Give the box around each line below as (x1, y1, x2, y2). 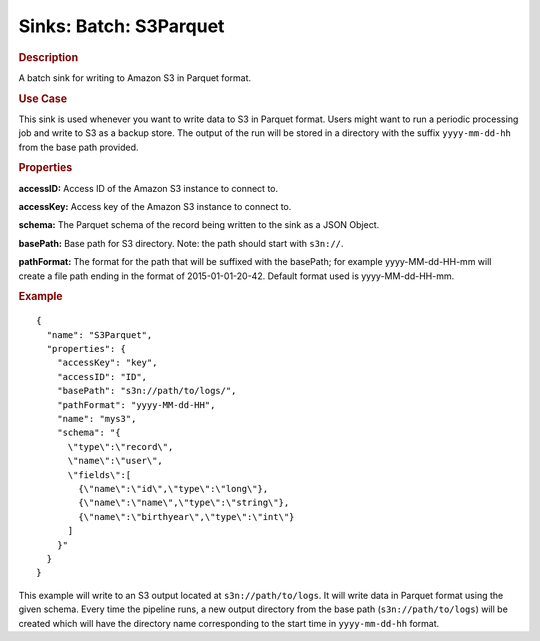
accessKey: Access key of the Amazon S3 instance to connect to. (18, 201, 292, 213)
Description (18, 50, 79, 64)
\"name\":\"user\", (67, 455, 164, 467)
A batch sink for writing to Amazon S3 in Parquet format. (18, 71, 252, 84)
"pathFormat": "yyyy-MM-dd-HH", (56, 399, 216, 410)
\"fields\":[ (67, 469, 132, 480)
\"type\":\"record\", (67, 441, 174, 452)
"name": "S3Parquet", (46, 329, 153, 340)
